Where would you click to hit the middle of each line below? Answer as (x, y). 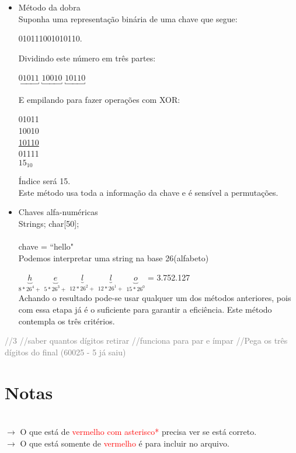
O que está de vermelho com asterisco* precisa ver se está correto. (138, 432)
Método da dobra (49, 7)
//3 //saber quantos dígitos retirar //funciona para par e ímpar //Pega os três (146, 340)
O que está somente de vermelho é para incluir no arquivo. (125, 443)
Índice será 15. (44, 181)
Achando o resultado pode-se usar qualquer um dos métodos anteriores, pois (155, 298)
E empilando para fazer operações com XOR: (99, 99)
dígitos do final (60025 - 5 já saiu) (65, 352)
